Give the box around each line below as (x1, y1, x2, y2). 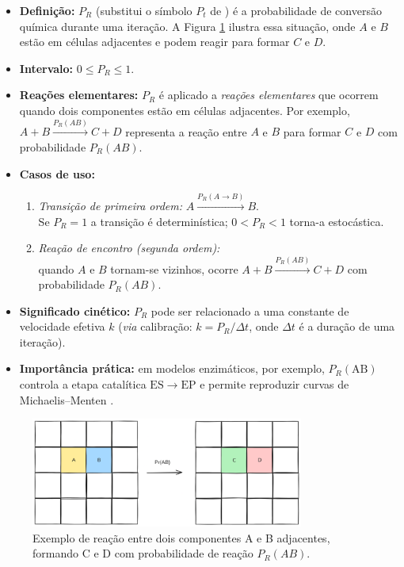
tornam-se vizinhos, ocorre (110, 260, 238, 277)
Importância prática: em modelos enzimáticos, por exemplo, (19, 360, 325, 377)
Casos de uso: (19, 165, 95, 182)
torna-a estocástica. (289, 213, 384, 229)
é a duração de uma (299, 318, 395, 335)
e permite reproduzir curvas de (200, 376, 349, 393)
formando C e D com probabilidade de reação (32, 545, 253, 561)
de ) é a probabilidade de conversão (210, 2, 382, 18)
